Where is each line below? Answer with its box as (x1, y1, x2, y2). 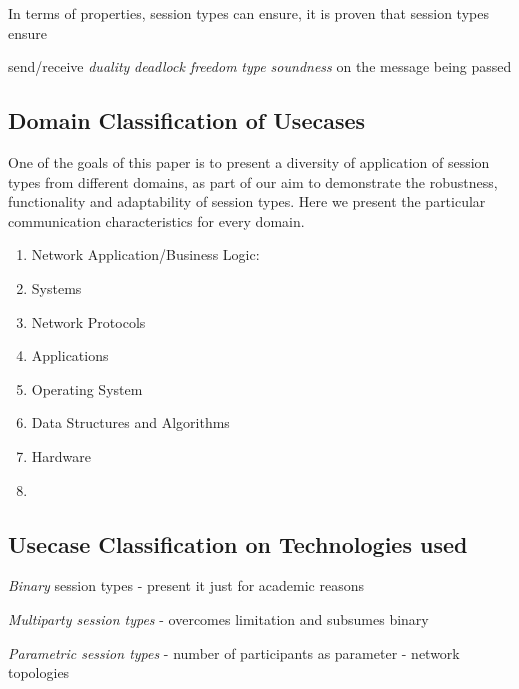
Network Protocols (31, 311, 146, 332)
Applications (31, 345, 109, 366)
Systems (31, 277, 82, 298)
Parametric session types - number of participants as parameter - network (8, 642, 460, 663)
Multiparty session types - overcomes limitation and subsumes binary (8, 608, 429, 629)
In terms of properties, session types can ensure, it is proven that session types (8, 3, 489, 23)
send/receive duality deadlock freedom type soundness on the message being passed (8, 56, 512, 77)
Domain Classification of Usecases (8, 105, 366, 136)
